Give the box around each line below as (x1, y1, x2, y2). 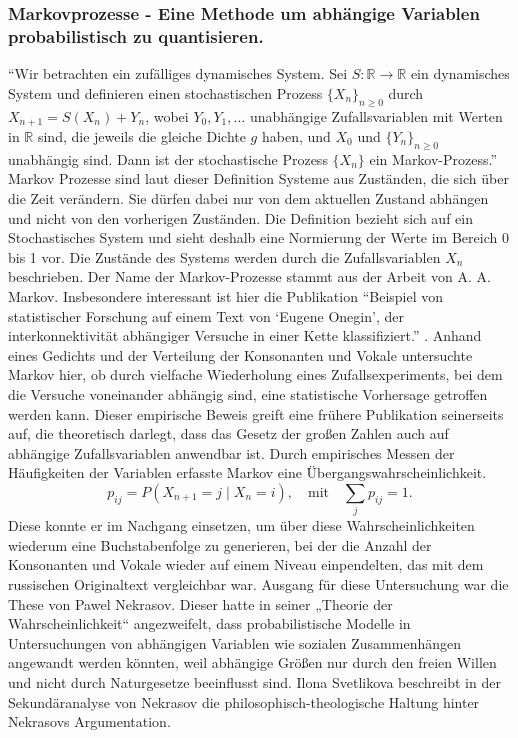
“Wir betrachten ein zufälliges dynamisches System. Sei (8, 63, 348, 84)
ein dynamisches (410, 63, 510, 84)
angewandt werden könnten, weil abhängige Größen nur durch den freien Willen (8, 652, 497, 673)
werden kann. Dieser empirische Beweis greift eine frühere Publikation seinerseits (8, 403, 504, 424)
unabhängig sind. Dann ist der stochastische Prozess (8, 148, 328, 169)
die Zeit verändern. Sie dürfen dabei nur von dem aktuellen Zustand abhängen (8, 187, 489, 208)
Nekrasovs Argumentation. (8, 711, 171, 732)
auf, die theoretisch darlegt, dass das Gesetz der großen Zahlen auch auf (8, 423, 449, 444)
